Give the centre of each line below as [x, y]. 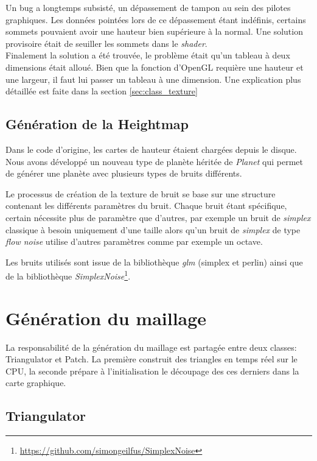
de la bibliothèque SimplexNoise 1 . [68, 275]
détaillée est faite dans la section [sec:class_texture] [102, 91]
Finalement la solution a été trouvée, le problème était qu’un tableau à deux [148, 55]
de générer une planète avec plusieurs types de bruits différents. [124, 173]
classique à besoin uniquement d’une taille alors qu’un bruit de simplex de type [153, 229]
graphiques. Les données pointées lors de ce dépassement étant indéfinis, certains [156, 19]
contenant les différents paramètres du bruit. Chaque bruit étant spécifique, [146, 206]
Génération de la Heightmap [97, 124]
